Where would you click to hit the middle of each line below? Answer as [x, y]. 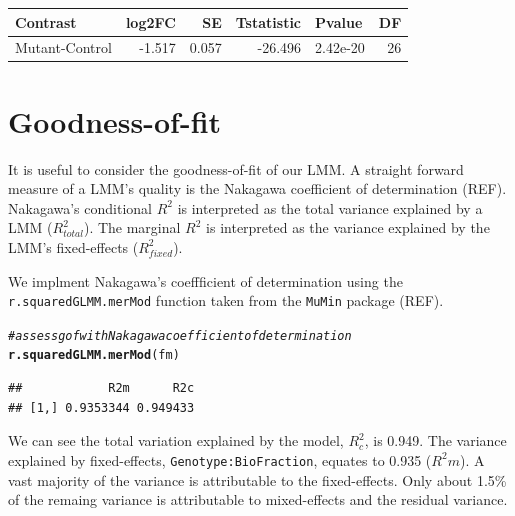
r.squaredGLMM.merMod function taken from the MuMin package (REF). [226, 300]
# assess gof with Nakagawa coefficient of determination [180, 335]
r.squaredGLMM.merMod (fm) [94, 355]
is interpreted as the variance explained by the [348, 227]
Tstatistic [268, 21]
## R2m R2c [101, 388]
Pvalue [339, 21]
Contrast [46, 21]
